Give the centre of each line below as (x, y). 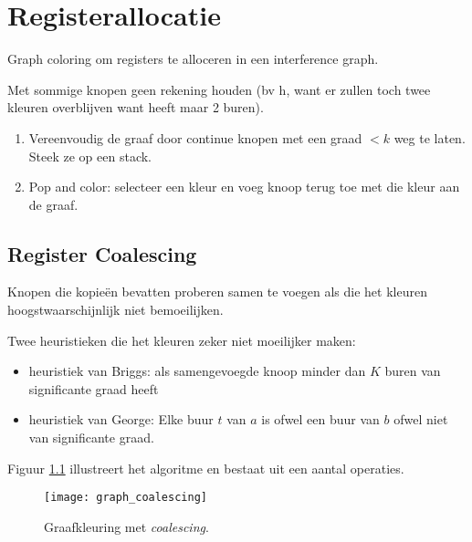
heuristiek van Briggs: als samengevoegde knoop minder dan (197, 371)
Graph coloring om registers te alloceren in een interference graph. (193, 59)
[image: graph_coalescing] (126, 498)
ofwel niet (421, 419)
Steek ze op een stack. (90, 156)
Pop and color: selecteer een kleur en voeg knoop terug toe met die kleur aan (244, 187)
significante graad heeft (94, 388)
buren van (413, 371)
